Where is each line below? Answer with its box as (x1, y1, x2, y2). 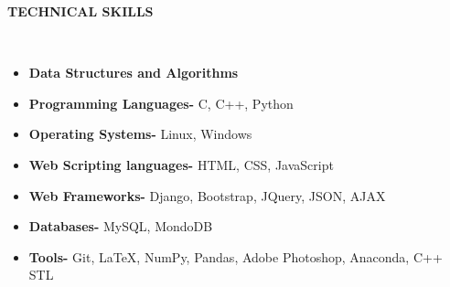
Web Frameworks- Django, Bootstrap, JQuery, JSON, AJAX (28, 186, 386, 205)
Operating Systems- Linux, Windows (28, 124, 252, 143)
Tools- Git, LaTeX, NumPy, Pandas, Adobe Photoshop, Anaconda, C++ (28, 247, 443, 266)
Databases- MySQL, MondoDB (28, 217, 213, 236)
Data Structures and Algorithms (28, 63, 239, 82)
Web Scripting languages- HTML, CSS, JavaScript (28, 154, 334, 174)
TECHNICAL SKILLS (7, 2, 154, 20)
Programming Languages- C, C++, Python (28, 93, 294, 112)
